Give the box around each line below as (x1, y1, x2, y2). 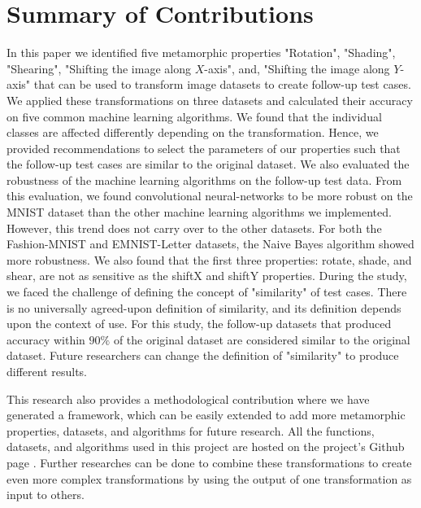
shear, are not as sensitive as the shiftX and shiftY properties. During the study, (7, 267, 407, 284)
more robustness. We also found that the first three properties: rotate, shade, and (7, 251, 412, 268)
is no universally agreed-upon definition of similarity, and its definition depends (7, 299, 401, 316)
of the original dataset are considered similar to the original (113, 331, 410, 348)
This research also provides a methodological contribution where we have (7, 390, 370, 407)
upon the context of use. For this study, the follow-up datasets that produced (7, 315, 392, 332)
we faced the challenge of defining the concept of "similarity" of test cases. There (7, 283, 407, 300)
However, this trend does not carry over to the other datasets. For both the (7, 219, 382, 236)
